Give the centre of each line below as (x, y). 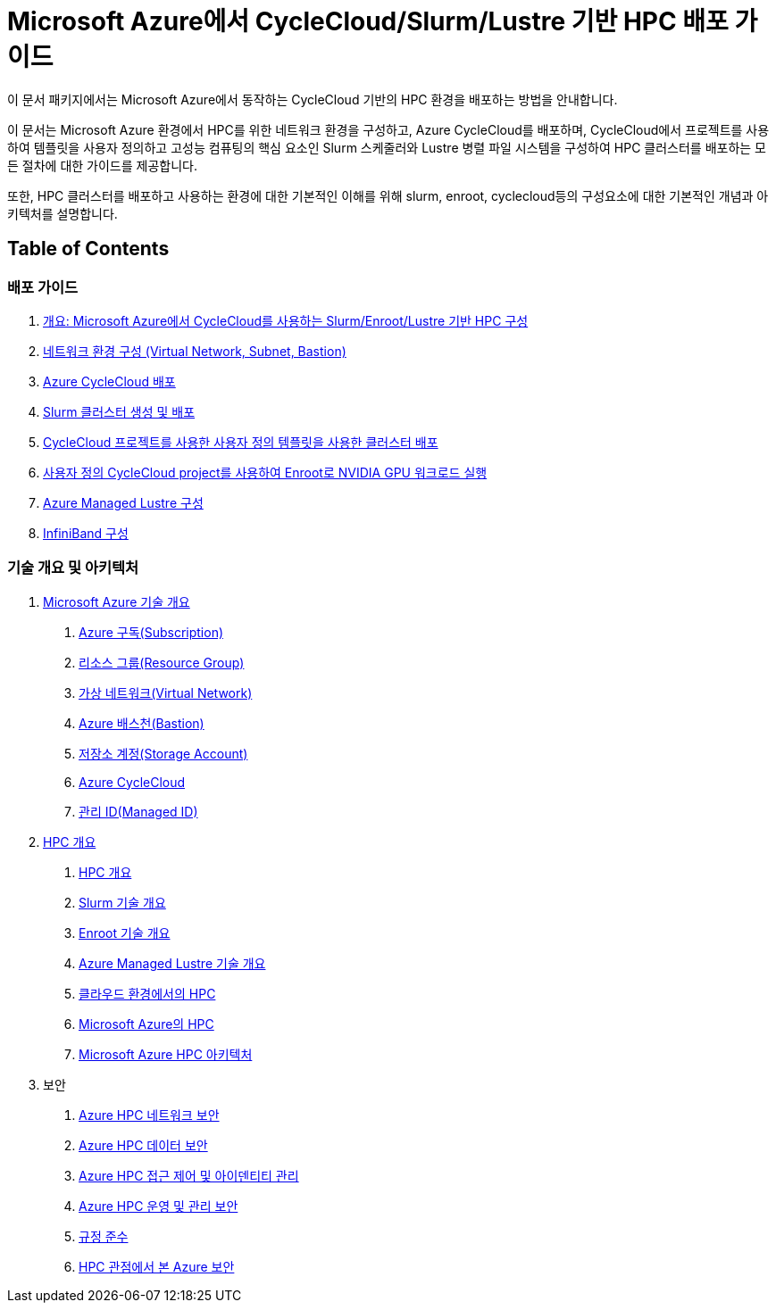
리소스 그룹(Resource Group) (162, 662)
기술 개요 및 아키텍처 (73, 568)
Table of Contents (88, 249)
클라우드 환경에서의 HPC (147, 993)
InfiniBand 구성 (86, 533)
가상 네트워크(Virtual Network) (166, 692)
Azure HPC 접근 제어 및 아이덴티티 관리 (189, 1175)
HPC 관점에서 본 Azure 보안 (157, 1266)
